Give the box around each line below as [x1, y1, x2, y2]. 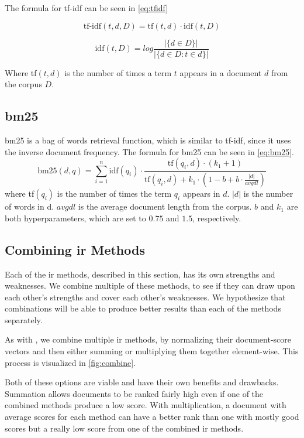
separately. [5, 313, 43, 326]
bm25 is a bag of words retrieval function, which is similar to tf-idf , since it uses [5, 134, 291, 146]
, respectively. [192, 211, 241, 224]
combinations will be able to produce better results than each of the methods [5, 302, 281, 314]
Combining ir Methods [5, 240, 145, 258]
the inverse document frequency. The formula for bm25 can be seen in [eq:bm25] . [5, 145, 295, 158]
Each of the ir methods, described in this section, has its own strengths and [5, 268, 275, 280]
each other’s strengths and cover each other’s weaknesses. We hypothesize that [5, 290, 286, 303]
